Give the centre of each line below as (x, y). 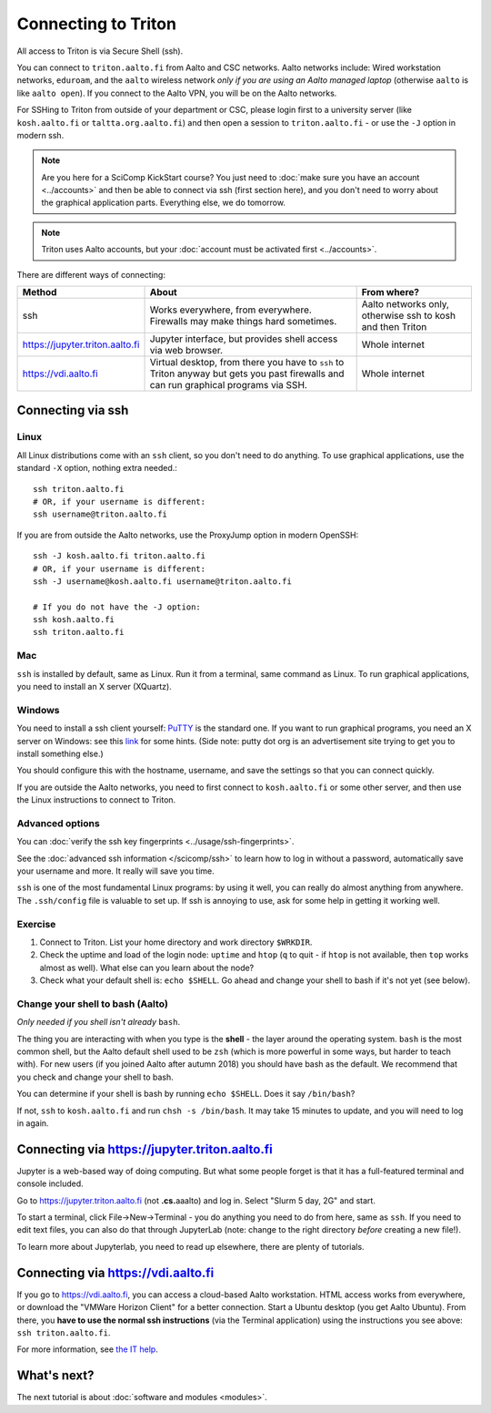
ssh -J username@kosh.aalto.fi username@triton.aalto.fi (163, 581)
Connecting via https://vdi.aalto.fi (115, 1272)
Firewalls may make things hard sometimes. (243, 322)
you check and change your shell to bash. (95, 1077)
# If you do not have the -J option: (117, 607)
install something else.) (60, 753)
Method (40, 292)
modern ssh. (40, 135)
